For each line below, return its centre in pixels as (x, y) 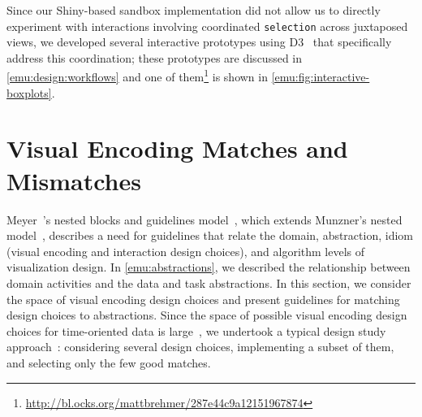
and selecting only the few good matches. (109, 362)
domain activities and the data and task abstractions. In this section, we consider (209, 282)
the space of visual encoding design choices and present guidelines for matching (203, 299)
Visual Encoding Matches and (177, 148)
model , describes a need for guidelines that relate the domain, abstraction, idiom (210, 235)
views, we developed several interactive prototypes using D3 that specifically (199, 42)
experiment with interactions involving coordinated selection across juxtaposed (207, 26)
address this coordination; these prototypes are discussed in (154, 57)
